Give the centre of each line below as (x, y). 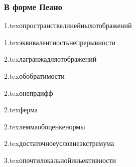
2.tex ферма (21, 110)
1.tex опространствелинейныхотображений (68, 25)
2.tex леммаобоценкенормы (45, 126)
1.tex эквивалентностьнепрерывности (60, 42)
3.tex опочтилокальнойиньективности (60, 160)
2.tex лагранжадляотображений (50, 59)
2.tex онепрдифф (29, 93)
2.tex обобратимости (34, 76)
